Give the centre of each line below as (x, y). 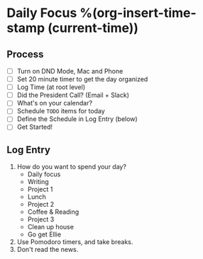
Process (25, 54)
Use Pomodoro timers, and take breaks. (75, 242)
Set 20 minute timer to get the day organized (82, 79)
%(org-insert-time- (138, 13)
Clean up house (50, 227)
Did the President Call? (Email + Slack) (73, 95)
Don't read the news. (48, 250)
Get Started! (35, 127)
